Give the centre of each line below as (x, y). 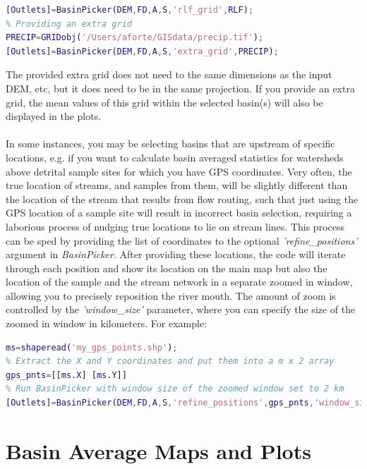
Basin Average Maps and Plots (158, 450)
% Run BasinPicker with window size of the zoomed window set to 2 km (175, 389)
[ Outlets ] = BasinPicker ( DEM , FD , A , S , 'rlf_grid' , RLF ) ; (130, 10)
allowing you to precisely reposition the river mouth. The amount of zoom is (171, 295)
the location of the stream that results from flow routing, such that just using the (182, 199)
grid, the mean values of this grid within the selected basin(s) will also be (164, 102)
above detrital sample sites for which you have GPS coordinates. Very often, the (179, 171)
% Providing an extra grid (69, 24)
